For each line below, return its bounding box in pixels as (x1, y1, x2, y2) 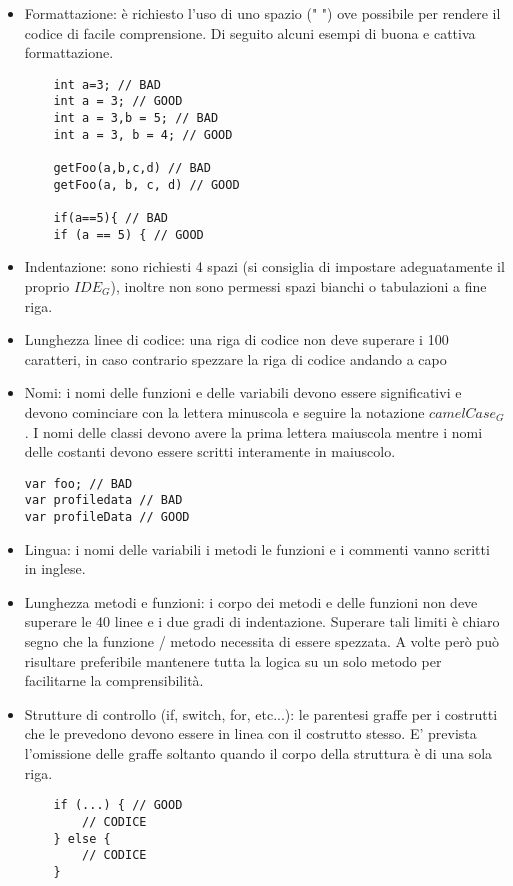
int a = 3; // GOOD (53, 94, 183, 109)
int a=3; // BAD (53, 77, 161, 92)
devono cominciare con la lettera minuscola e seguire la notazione (24, 401, 425, 422)
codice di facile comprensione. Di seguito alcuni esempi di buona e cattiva (24, 22, 476, 43)
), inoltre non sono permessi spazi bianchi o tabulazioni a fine (110, 275, 487, 296)
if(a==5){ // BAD (53, 211, 168, 226)
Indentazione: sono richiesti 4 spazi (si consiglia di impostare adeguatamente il (24, 256, 505, 277)
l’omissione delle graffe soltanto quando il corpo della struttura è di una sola (24, 743, 493, 763)
